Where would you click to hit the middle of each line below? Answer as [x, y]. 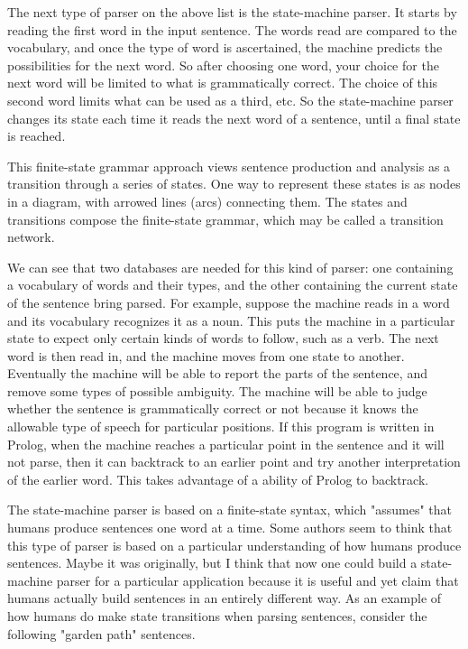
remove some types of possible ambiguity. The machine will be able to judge [217, 390]
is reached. [37, 136]
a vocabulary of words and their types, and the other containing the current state [233, 285]
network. [31, 237]
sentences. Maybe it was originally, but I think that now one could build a [212, 563]
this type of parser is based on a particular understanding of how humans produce [234, 545]
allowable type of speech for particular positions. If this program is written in [221, 426]
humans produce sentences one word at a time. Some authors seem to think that [230, 528]
